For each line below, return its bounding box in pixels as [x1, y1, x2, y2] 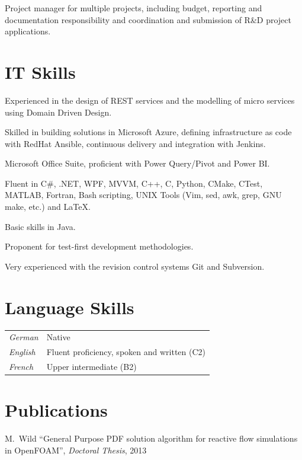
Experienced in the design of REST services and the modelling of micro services [5, 94, 295, 106]
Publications [5, 398, 108, 422]
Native [46, 331, 70, 343]
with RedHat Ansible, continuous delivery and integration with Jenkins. [5, 137, 266, 149]
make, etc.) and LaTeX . [5, 200, 91, 213]
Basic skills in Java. [5, 220, 76, 232]
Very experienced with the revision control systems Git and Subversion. [5, 260, 265, 272]
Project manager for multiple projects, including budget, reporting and [5, 2, 262, 14]
